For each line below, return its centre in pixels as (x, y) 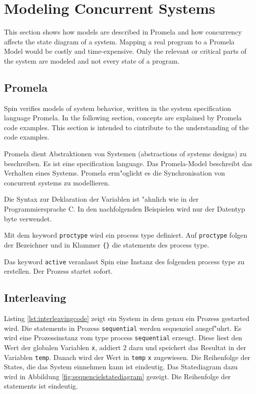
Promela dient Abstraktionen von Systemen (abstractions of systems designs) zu (125, 154)
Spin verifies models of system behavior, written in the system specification (118, 108)
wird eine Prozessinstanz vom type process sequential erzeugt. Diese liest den (123, 338)
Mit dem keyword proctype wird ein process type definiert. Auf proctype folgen (126, 235)
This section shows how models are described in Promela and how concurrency (123, 32)
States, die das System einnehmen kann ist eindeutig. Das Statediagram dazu (121, 367)
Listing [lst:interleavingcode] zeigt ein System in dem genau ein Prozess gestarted (127, 318)
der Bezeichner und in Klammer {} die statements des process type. (107, 244)
